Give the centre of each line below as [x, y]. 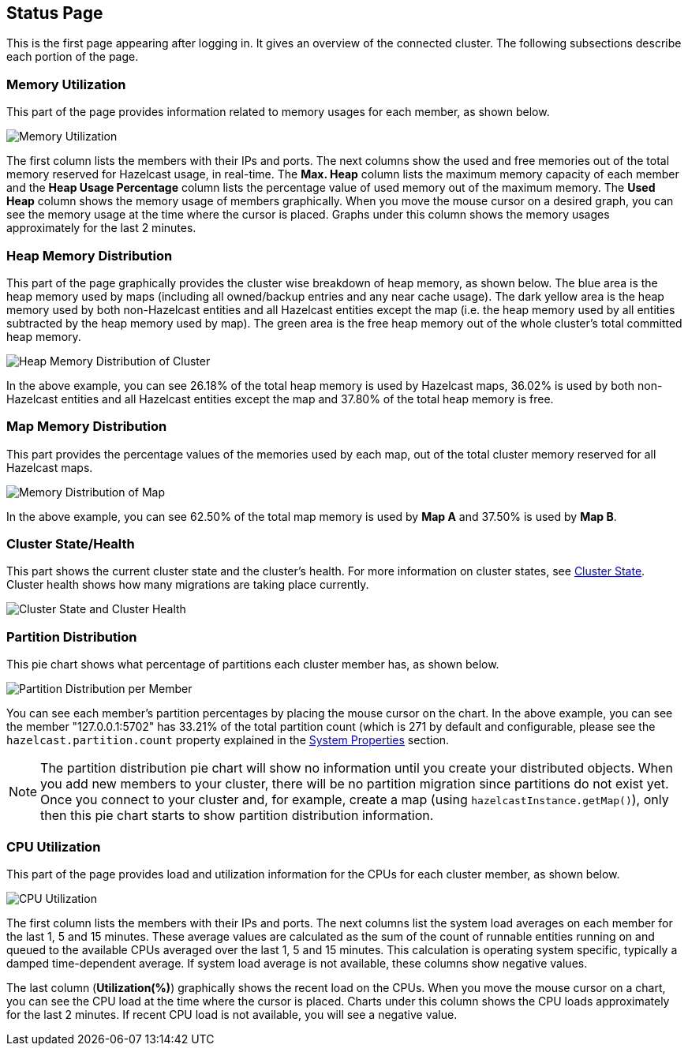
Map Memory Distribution [87, 427]
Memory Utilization [66, 84]
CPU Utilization [54, 846]
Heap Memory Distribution [90, 255]
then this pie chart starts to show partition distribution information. [237, 816]
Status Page [55, 13]
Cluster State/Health [71, 544]
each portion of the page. [73, 57]
